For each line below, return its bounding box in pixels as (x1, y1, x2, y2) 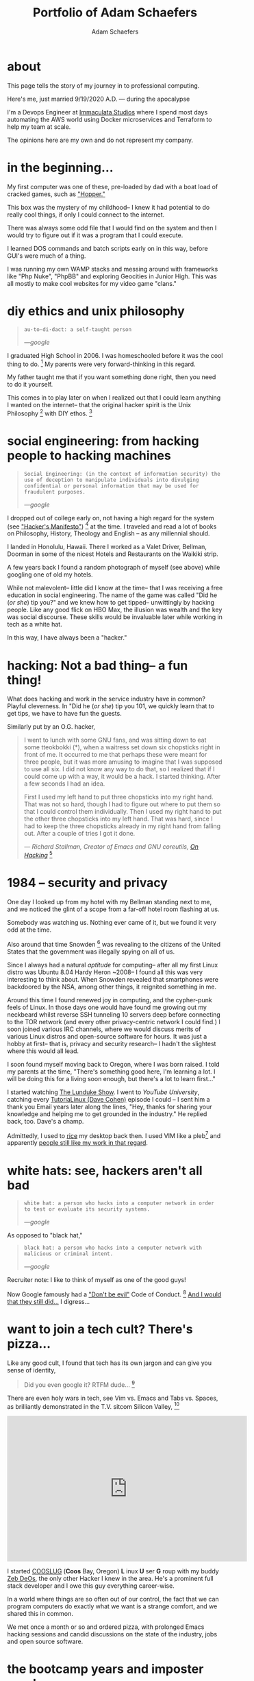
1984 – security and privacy (7, 875, 168, 891)
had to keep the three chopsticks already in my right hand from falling (23, 822, 221, 830)
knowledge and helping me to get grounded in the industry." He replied (7, 1109, 207, 1118)
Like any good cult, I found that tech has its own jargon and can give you (7, 1359, 212, 1367)
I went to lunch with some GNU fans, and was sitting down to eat (23, 736, 207, 745)
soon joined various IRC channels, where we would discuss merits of (7, 1025, 201, 1033)
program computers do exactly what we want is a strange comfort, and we (7, 1602, 218, 1610)
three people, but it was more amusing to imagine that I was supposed (23, 758, 223, 766)
